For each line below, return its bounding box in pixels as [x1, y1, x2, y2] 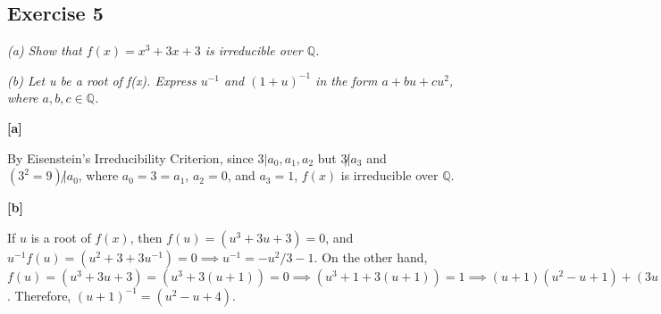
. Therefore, [7, 285, 71, 304]
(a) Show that [7, 41, 82, 60]
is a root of [30, 227, 91, 246]
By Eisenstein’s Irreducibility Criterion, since [7, 148, 254, 167]
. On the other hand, [314, 247, 428, 266]
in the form [315, 70, 378, 89]
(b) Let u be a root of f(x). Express [7, 70, 197, 89]
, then [130, 227, 163, 246]
